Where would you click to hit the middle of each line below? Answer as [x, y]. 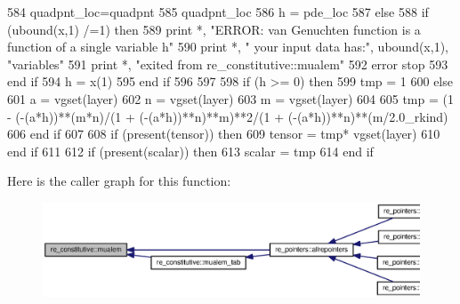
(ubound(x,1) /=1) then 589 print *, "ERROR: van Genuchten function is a [214, 29]
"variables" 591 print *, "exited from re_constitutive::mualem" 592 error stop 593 [228, 64]
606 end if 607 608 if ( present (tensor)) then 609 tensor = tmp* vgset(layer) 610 [224, 134]
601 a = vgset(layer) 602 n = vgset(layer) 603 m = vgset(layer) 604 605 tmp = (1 [230, 98]
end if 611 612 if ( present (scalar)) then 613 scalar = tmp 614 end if [190, 151]
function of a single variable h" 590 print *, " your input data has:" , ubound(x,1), [228, 47]
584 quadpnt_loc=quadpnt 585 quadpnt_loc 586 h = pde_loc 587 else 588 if [218, 12]
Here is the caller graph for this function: [119, 181]
